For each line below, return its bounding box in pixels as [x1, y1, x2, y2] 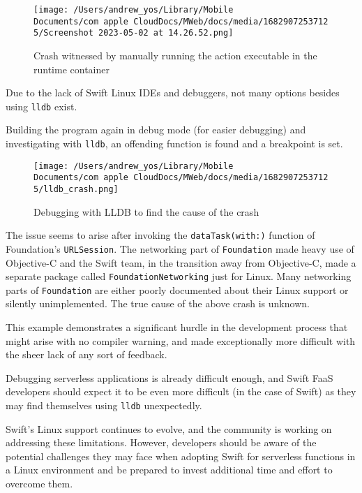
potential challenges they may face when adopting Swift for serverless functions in [6, 448, 356, 463]
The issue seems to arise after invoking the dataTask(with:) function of [6, 228, 315, 242]
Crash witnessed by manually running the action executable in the [33, 47, 317, 62]
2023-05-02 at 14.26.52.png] [98, 28, 234, 38]
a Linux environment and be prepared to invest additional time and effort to [6, 462, 333, 477]
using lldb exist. [6, 98, 77, 113]
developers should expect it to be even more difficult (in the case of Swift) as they [6, 384, 356, 399]
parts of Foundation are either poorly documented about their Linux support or [6, 282, 349, 297]
